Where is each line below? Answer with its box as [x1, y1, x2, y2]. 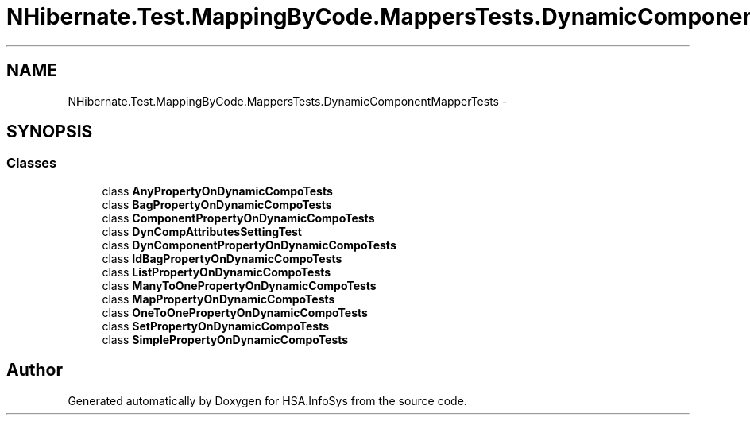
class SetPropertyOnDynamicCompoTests [102, 319, 330, 333]
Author [6, 360, 63, 380]
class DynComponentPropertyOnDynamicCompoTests [102, 238, 396, 252]
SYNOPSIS [6, 122, 93, 142]
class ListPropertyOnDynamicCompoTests [102, 265, 331, 279]
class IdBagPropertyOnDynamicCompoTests [102, 251, 342, 265]
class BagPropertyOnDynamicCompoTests [102, 197, 332, 211]
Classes [6, 155, 57, 172]
